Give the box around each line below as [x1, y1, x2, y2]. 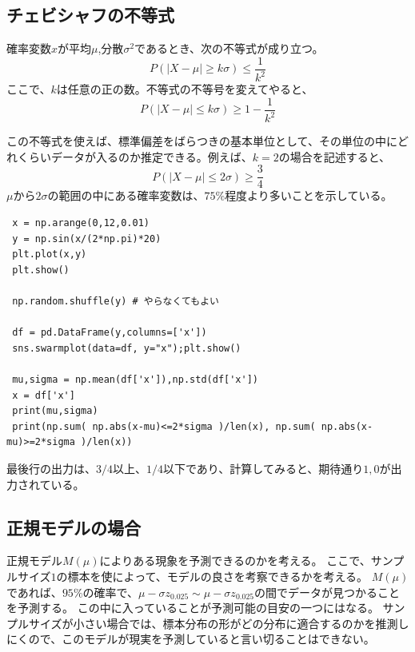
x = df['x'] [12, 389, 75, 401]
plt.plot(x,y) [12, 248, 87, 260]
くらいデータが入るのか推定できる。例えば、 [17, 148, 253, 165]
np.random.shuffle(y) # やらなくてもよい [12, 296, 219, 308]
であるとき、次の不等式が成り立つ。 [134, 40, 324, 57]
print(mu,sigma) [12, 405, 98, 417]
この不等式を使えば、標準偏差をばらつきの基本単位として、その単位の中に [6, 133, 397, 149]
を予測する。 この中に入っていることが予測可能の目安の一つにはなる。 [6, 599, 379, 616]
